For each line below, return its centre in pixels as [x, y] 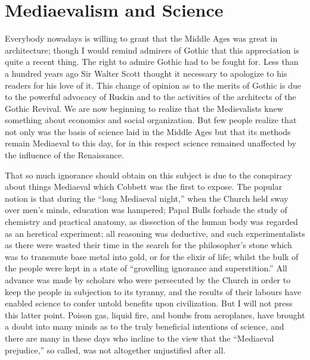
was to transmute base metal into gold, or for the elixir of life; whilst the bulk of [152, 256]
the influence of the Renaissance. [64, 155]
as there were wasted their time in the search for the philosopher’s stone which [148, 245]
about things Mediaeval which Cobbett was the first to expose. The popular [144, 187]
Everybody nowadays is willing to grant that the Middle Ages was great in [141, 38]
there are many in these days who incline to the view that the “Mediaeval [139, 338]
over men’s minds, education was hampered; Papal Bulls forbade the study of [146, 210]
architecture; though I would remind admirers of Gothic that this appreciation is [152, 50]
